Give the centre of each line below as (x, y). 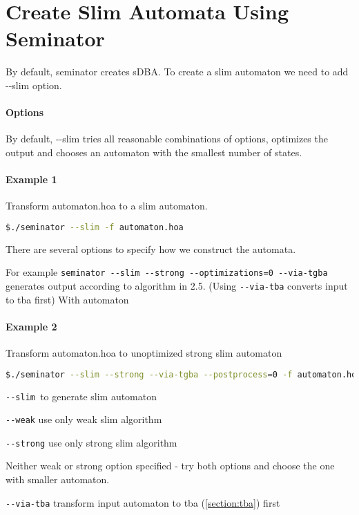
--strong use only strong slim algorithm (91, 442)
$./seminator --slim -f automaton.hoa (95, 227)
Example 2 (31, 326)
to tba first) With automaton (67, 299)
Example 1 (31, 179)
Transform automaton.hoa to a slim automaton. (107, 206)
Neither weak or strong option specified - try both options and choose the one (170, 466)
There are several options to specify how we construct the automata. (151, 249)
